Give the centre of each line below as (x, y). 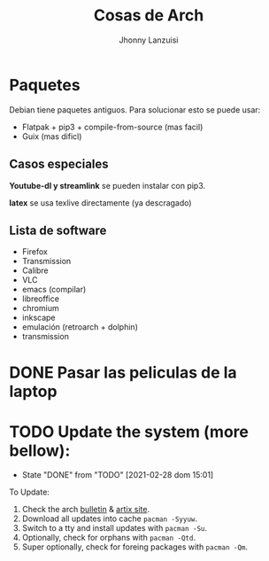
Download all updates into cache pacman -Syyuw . (109, 518)
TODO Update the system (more (129, 432)
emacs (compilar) (54, 290)
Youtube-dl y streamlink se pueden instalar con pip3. (108, 185)
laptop (33, 391)
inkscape (38, 318)
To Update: (30, 492)
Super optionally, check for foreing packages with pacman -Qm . (134, 547)
